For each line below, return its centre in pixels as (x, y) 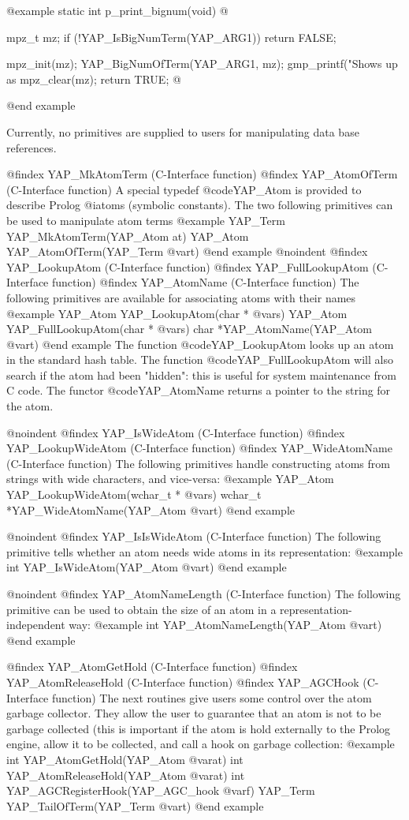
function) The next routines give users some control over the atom (212, 697)
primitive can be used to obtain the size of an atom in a (141, 609)
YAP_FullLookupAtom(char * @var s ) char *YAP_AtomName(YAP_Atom (189, 329)
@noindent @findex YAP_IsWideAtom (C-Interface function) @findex (176, 432)
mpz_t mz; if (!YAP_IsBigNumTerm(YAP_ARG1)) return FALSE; (171, 37)
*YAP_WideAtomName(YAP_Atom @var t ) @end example (151, 509)
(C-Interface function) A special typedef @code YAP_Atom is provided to (184, 189)
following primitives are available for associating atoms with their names (181, 297)
